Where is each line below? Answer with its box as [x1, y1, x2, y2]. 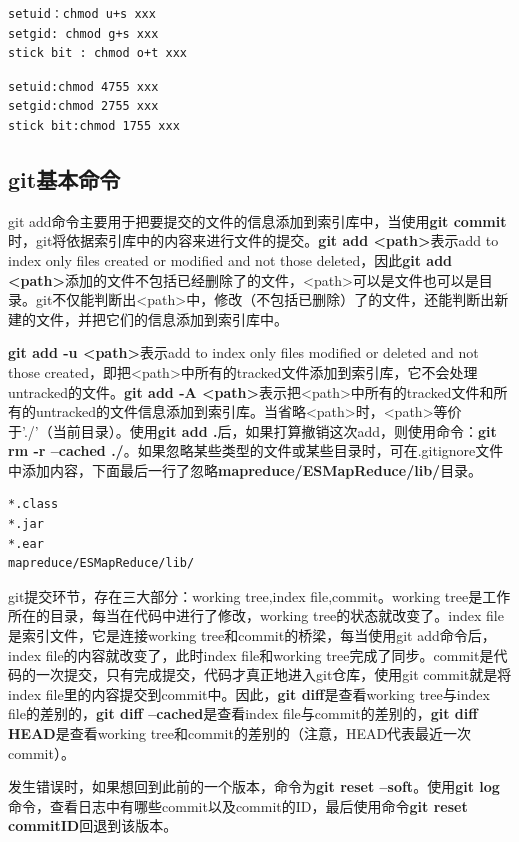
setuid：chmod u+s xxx [8, 7, 156, 21]
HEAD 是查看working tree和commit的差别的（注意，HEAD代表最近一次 [8, 723, 472, 744]
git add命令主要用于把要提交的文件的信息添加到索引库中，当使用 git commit [8, 210, 507, 231]
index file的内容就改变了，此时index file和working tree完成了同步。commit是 [8, 644, 494, 665]
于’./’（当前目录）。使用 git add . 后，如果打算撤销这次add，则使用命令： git [8, 420, 497, 441]
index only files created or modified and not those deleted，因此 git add [8, 249, 453, 270]
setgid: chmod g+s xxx [8, 26, 159, 41]
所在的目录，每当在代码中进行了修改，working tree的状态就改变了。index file [8, 605, 504, 626]
